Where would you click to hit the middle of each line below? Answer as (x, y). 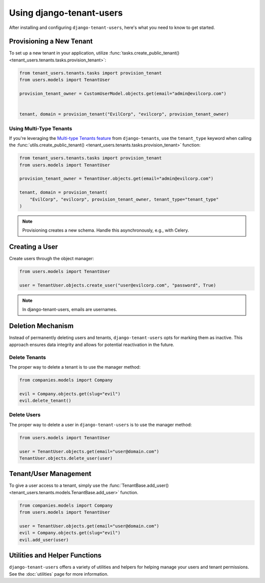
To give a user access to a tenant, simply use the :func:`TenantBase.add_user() (89, 485)
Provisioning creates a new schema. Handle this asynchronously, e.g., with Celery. (106, 230)
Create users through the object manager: (52, 259)
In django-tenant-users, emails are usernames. (70, 310)
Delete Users (25, 415)
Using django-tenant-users (66, 13)
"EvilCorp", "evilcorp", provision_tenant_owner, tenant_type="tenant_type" (124, 199)
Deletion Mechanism (41, 326)
